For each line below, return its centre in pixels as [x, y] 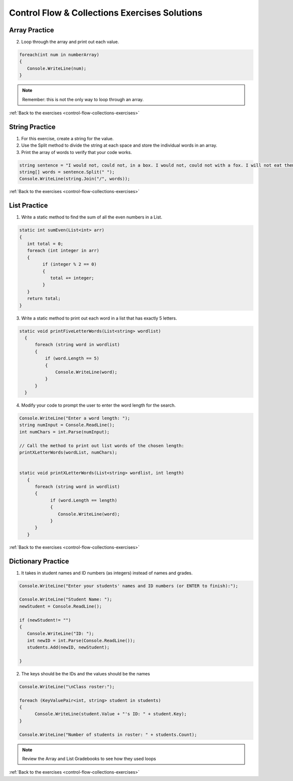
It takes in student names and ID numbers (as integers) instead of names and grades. [107, 573]
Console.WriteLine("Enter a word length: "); [75, 418]
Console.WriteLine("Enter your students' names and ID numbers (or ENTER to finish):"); [129, 586]
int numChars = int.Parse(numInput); [64, 432]
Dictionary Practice [39, 561]
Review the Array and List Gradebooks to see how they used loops [89, 759]
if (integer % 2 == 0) [70, 264]
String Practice [32, 127]
